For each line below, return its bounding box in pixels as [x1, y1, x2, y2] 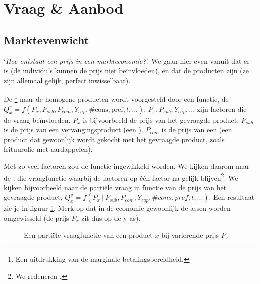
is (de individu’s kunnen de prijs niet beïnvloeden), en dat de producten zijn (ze [4, 65, 249, 76]
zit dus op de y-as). [81, 213, 141, 223]
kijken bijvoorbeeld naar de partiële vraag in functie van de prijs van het [4, 182, 227, 192]
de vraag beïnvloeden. [4, 114, 71, 125]
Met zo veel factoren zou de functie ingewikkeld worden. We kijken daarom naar [4, 160, 250, 171]
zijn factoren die [197, 103, 247, 114]
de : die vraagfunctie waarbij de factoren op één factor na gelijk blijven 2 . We [4, 171, 238, 183]
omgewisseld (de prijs [4, 213, 69, 223]
